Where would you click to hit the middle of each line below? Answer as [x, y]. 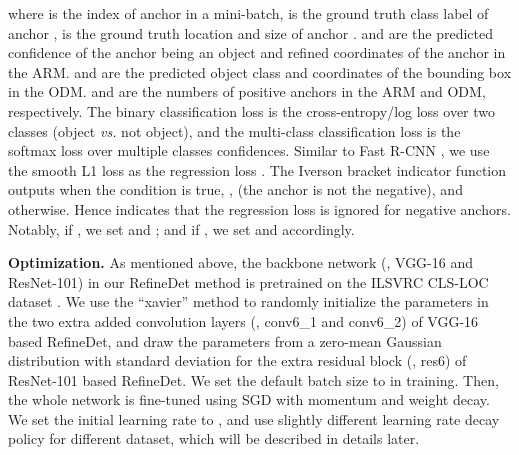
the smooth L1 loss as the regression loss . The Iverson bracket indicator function [257, 169]
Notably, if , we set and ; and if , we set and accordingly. [181, 228]
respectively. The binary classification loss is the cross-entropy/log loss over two [252, 110]
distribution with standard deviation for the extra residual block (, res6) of [237, 360]
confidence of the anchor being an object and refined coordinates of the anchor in [257, 52]
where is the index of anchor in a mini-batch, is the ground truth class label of [248, 13]
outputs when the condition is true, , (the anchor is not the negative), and [235, 189]
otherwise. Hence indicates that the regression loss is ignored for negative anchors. [259, 208]
